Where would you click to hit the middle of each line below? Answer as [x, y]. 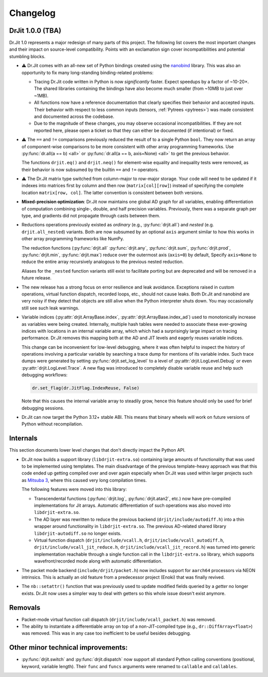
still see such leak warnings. [50, 308]
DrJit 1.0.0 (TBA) [35, 31]
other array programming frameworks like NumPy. [73, 239]
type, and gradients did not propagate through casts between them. [91, 216]
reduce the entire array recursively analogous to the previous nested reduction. [102, 262]
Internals [23, 438]
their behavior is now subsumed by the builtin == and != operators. [90, 170]
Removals [25, 608]
